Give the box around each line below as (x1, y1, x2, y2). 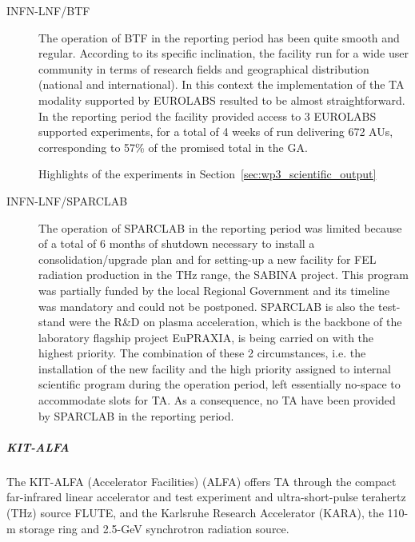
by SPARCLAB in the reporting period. (38, 407, 234, 424)
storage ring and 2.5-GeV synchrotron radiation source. (19, 520, 289, 536)
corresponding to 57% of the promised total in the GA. (38, 138, 308, 155)
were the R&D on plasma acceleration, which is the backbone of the (69, 313, 402, 330)
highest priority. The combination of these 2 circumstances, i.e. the (38, 345, 366, 361)
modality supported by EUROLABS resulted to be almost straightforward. (38, 91, 405, 108)
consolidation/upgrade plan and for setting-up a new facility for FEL (38, 250, 377, 267)
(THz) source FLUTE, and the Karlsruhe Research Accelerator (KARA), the (6, 504, 384, 520)
